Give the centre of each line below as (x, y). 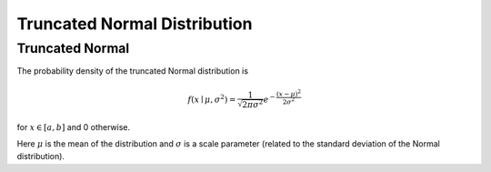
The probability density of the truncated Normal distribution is (133, 71)
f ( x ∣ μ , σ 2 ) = (212, 99)
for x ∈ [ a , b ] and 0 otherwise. (74, 126)
